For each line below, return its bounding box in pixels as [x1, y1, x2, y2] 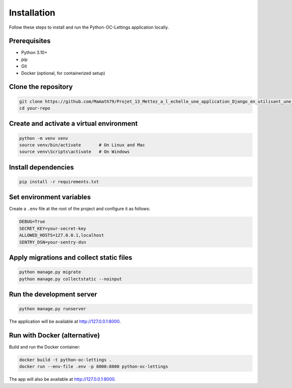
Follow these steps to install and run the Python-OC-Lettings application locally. [9, 24, 169, 30]
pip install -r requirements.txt [19, 179, 99, 184]
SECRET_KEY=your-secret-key [19, 226, 86, 231]
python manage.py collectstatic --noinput [19, 276, 122, 282]
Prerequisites [9, 37, 51, 45]
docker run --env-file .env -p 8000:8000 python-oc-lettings [19, 364, 168, 370]
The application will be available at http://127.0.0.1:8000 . [9, 318, 121, 324]
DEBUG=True [19, 219, 45, 225]
